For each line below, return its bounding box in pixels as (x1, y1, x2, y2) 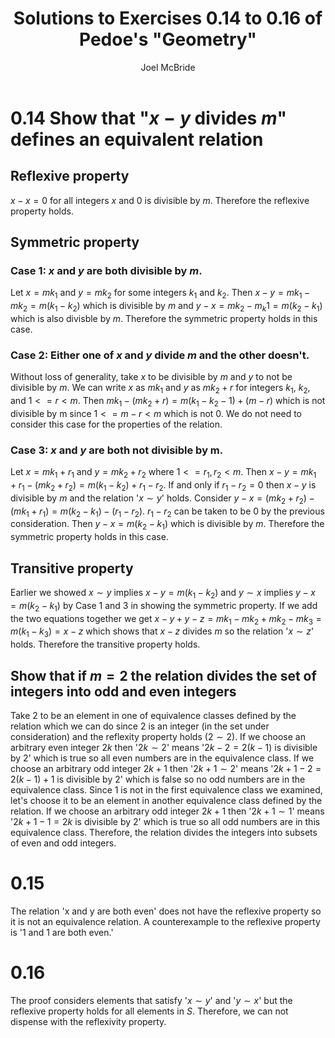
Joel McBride (140, 61, 196, 73)
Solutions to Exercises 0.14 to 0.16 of (13, 7, 323, 30)
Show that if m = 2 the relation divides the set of (10, 667, 317, 684)
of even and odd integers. (10, 837, 117, 849)
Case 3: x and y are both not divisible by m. (10, 443, 224, 457)
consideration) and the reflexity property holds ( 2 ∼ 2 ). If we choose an (10, 731, 306, 743)
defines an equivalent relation (10, 128, 264, 151)
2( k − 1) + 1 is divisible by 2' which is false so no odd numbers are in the (10, 773, 306, 786)
